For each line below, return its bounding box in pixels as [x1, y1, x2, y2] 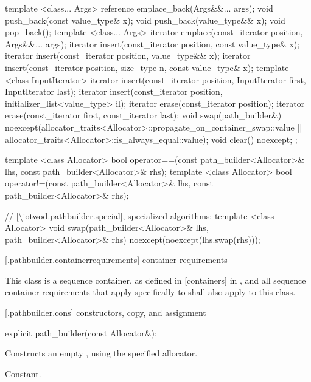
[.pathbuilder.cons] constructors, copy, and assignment [5, 306, 206, 319]
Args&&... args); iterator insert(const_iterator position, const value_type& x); [5, 37, 300, 50]
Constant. [5, 367, 41, 380]
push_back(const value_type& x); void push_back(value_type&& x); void [5, 13, 285, 26]
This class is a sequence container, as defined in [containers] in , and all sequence [5, 273, 306, 286]
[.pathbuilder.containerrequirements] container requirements [5, 253, 228, 266]
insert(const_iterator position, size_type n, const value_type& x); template [5, 61, 289, 73]
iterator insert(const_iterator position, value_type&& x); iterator [5, 49, 251, 62]
